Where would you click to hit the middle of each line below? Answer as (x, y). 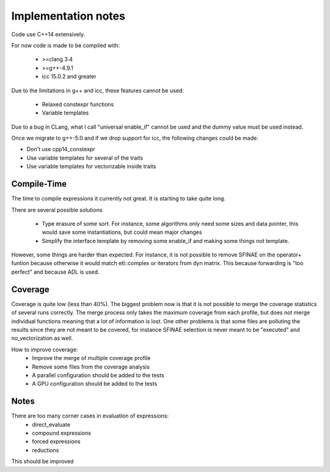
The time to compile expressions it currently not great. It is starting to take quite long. (119, 198)
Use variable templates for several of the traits (85, 158)
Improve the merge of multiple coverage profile (91, 358)
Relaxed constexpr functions (78, 104)
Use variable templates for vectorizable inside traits (91, 167)
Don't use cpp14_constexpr (61, 149)
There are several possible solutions (57, 210)
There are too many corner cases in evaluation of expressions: (90, 416)
